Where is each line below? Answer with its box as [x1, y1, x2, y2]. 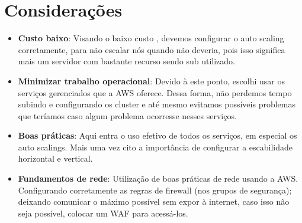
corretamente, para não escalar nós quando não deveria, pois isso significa [18, 43, 285, 55]
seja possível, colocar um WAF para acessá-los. [18, 206, 188, 219]
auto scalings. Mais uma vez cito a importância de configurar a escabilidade [18, 140, 293, 153]
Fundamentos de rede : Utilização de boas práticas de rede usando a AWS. [18, 172, 298, 185]
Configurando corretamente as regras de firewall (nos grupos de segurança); [18, 183, 292, 196]
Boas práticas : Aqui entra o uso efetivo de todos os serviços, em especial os [18, 129, 297, 142]
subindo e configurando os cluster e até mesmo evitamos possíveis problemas [18, 98, 295, 110]
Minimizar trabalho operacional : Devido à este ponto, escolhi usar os [18, 74, 285, 87]
